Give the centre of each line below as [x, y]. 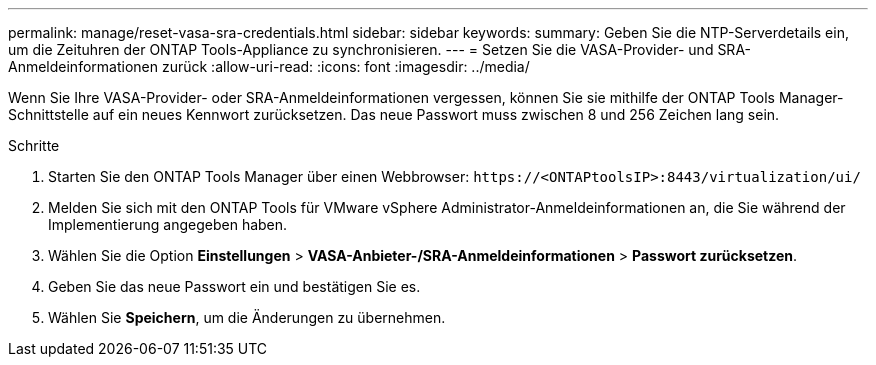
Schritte [34, 145]
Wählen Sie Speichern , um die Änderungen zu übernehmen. [247, 317]
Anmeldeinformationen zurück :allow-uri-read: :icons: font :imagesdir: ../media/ [269, 66]
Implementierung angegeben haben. [168, 224]
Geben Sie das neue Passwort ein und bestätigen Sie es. [234, 286]
